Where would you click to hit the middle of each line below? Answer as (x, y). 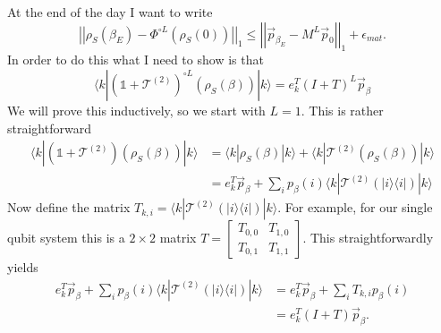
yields (23, 267)
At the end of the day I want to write (110, 12)
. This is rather (342, 110)
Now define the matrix (69, 207)
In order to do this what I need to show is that (136, 60)
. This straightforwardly (368, 238)
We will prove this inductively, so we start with (136, 110)
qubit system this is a (66, 238)
